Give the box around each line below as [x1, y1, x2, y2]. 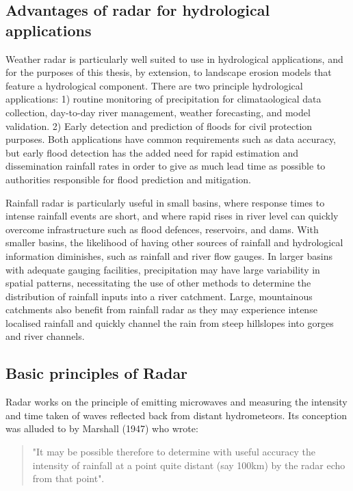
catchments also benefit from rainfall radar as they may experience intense [5, 302, 317, 317]
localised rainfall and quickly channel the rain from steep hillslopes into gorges [5, 315, 334, 330]
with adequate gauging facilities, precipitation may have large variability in [5, 262, 320, 276]
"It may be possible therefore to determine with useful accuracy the [32, 444, 315, 459]
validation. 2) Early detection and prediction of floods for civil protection [5, 118, 313, 133]
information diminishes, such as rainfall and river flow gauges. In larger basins [5, 248, 332, 263]
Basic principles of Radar [5, 362, 188, 384]
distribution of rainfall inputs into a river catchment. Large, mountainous [5, 289, 313, 303]
